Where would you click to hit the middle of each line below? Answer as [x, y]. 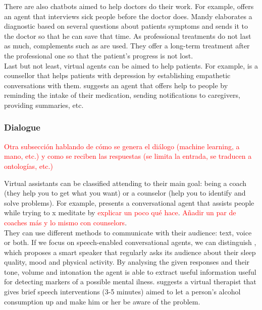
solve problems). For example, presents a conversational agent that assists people [129, 202]
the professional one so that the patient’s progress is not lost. [99, 55]
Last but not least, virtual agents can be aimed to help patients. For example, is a [131, 65]
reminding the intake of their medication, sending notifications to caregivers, [122, 95]
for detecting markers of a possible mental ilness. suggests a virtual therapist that [130, 282]
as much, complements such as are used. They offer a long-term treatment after [127, 46]
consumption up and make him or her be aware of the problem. [102, 301]
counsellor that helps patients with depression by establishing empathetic [117, 75]
